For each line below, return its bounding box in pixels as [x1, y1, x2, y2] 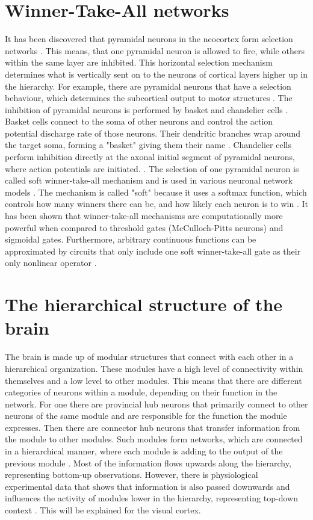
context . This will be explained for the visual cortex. [5, 504, 201, 516]
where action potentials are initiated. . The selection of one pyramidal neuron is [5, 162, 299, 175]
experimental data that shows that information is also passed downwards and [5, 480, 290, 492]
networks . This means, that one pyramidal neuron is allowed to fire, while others [5, 44, 305, 57]
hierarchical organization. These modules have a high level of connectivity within [5, 362, 303, 374]
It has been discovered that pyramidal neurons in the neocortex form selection [5, 32, 293, 45]
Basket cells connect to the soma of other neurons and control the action [5, 115, 273, 128]
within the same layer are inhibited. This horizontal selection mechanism [5, 56, 273, 69]
